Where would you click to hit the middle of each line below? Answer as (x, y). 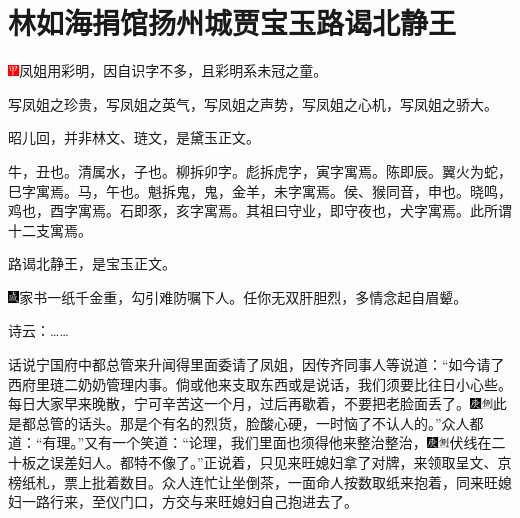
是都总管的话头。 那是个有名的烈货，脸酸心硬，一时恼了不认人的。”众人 (239, 422)
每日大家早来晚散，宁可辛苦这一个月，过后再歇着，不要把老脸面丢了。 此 (257, 403)
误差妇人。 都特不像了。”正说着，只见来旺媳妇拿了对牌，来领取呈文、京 (280, 462)
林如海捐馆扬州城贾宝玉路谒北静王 (232, 22)
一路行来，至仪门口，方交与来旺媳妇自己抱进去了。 (189, 501)
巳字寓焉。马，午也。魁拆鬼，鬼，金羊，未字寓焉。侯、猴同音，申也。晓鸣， (260, 190)
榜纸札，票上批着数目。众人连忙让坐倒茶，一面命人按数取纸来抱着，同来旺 (253, 481)
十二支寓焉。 (50, 229)
